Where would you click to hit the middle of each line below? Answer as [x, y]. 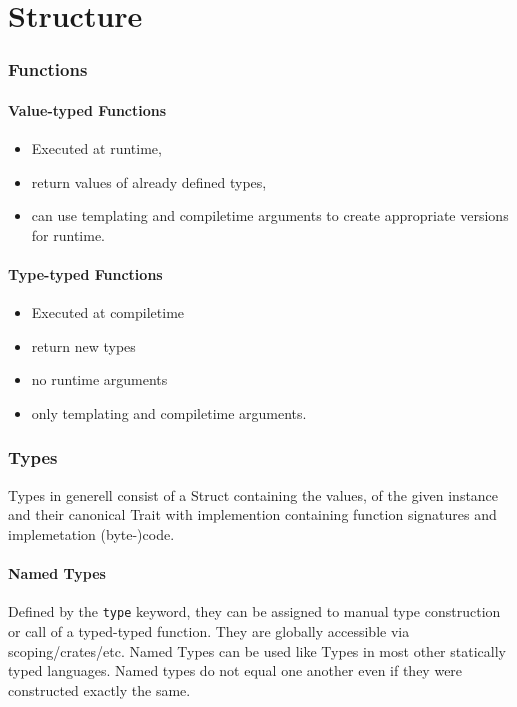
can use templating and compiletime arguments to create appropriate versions [270, 215]
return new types [83, 345]
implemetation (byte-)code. [91, 533]
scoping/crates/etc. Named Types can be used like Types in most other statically [257, 650]
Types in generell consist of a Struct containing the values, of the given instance [253, 494]
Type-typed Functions [85, 273]
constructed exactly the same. [99, 689]
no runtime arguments [99, 379]
